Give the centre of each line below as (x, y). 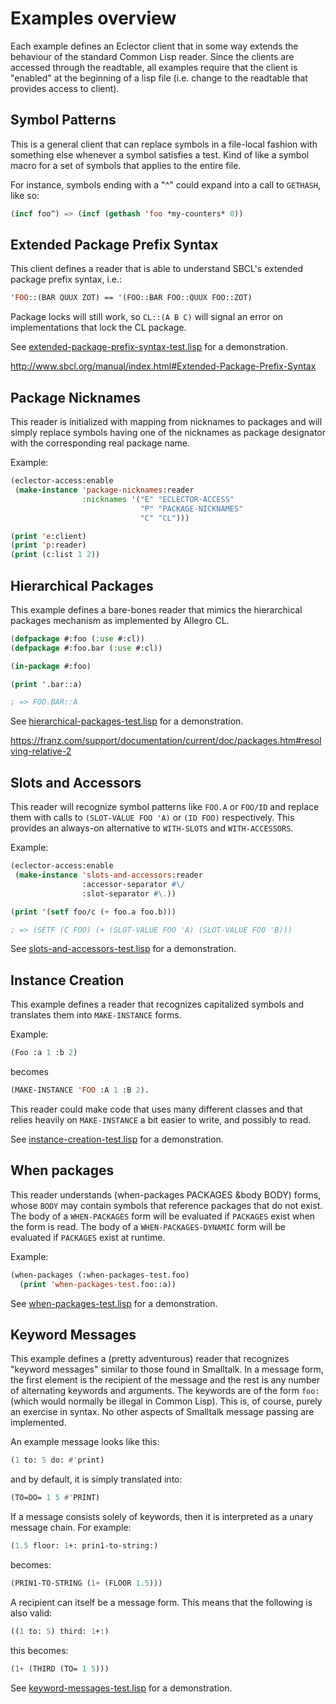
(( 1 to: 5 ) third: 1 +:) (60, 1631)
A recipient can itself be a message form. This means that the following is (161, 1602)
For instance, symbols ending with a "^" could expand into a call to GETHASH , (166, 184)
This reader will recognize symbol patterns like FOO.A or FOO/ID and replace (165, 807)
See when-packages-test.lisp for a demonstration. (114, 1303)
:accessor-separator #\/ (133, 884)
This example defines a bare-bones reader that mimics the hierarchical (156, 609)
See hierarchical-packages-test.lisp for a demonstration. (127, 721)
